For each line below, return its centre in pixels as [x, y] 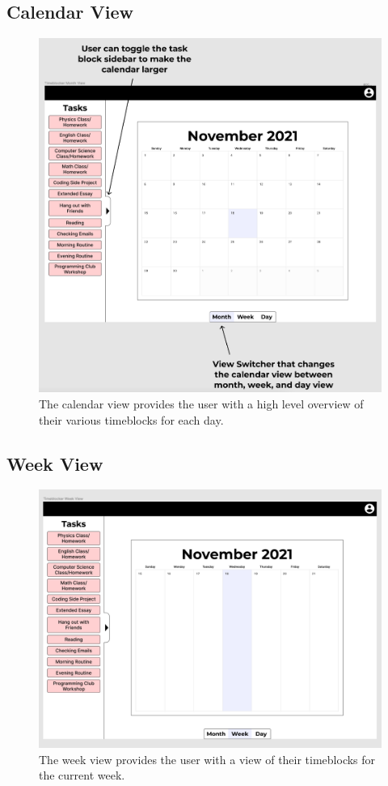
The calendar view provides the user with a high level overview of [201, 404]
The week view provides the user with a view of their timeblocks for [207, 759]
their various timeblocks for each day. [131, 419]
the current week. [82, 775]
